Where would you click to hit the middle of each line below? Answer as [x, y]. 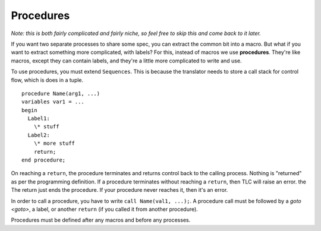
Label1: [39, 118]
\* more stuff [54, 143]
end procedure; [44, 160]
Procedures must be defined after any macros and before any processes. [101, 220]
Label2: [39, 135]
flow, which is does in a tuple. [47, 80]
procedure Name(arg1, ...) [61, 93]
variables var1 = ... [53, 102]
